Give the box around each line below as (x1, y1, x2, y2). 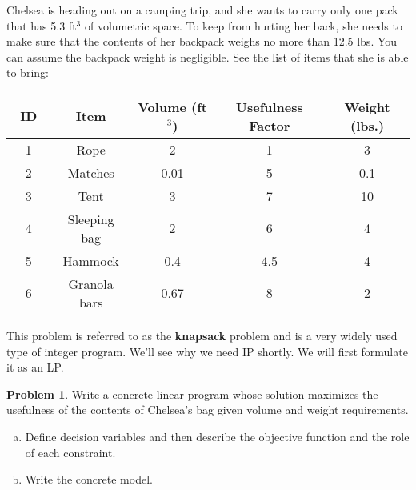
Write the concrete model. (25, 471, 153, 488)
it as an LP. (6, 359, 64, 376)
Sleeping (67, 209, 114, 228)
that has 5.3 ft (6, 17, 77, 34)
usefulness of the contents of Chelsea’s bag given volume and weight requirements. (6, 401, 409, 418)
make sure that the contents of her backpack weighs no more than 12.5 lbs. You (6, 33, 398, 50)
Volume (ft (138, 97, 207, 116)
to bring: (6, 64, 49, 81)
